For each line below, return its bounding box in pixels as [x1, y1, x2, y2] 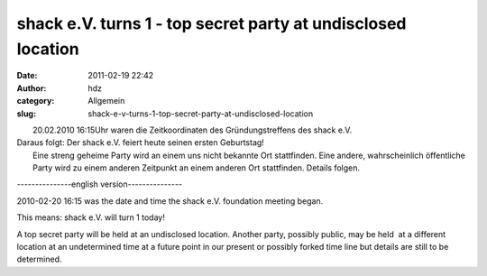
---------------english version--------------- [16, 179, 183, 189]
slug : [16, 108, 36, 119]
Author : [16, 82, 47, 94]
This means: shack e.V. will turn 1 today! [16, 212, 166, 223]
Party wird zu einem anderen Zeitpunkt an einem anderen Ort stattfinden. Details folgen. [32, 162, 361, 173]
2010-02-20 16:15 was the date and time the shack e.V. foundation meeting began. [16, 195, 324, 207]
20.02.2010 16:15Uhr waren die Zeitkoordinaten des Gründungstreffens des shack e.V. [32, 124, 353, 135]
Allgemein [87, 96, 125, 106]
